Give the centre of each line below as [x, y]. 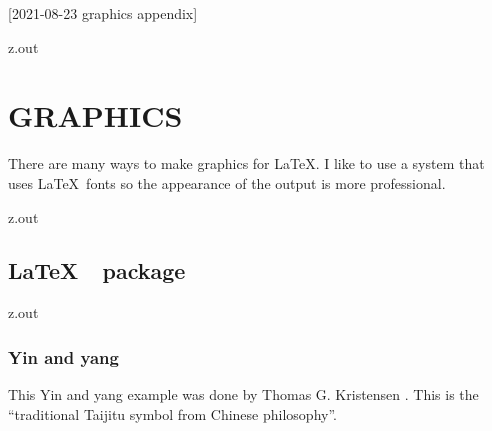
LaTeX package [97, 270]
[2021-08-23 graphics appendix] [103, 13]
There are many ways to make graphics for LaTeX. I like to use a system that [246, 163]
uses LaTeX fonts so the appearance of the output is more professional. [227, 182]
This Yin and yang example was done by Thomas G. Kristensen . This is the [243, 394]
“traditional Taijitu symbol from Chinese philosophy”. [172, 413]
